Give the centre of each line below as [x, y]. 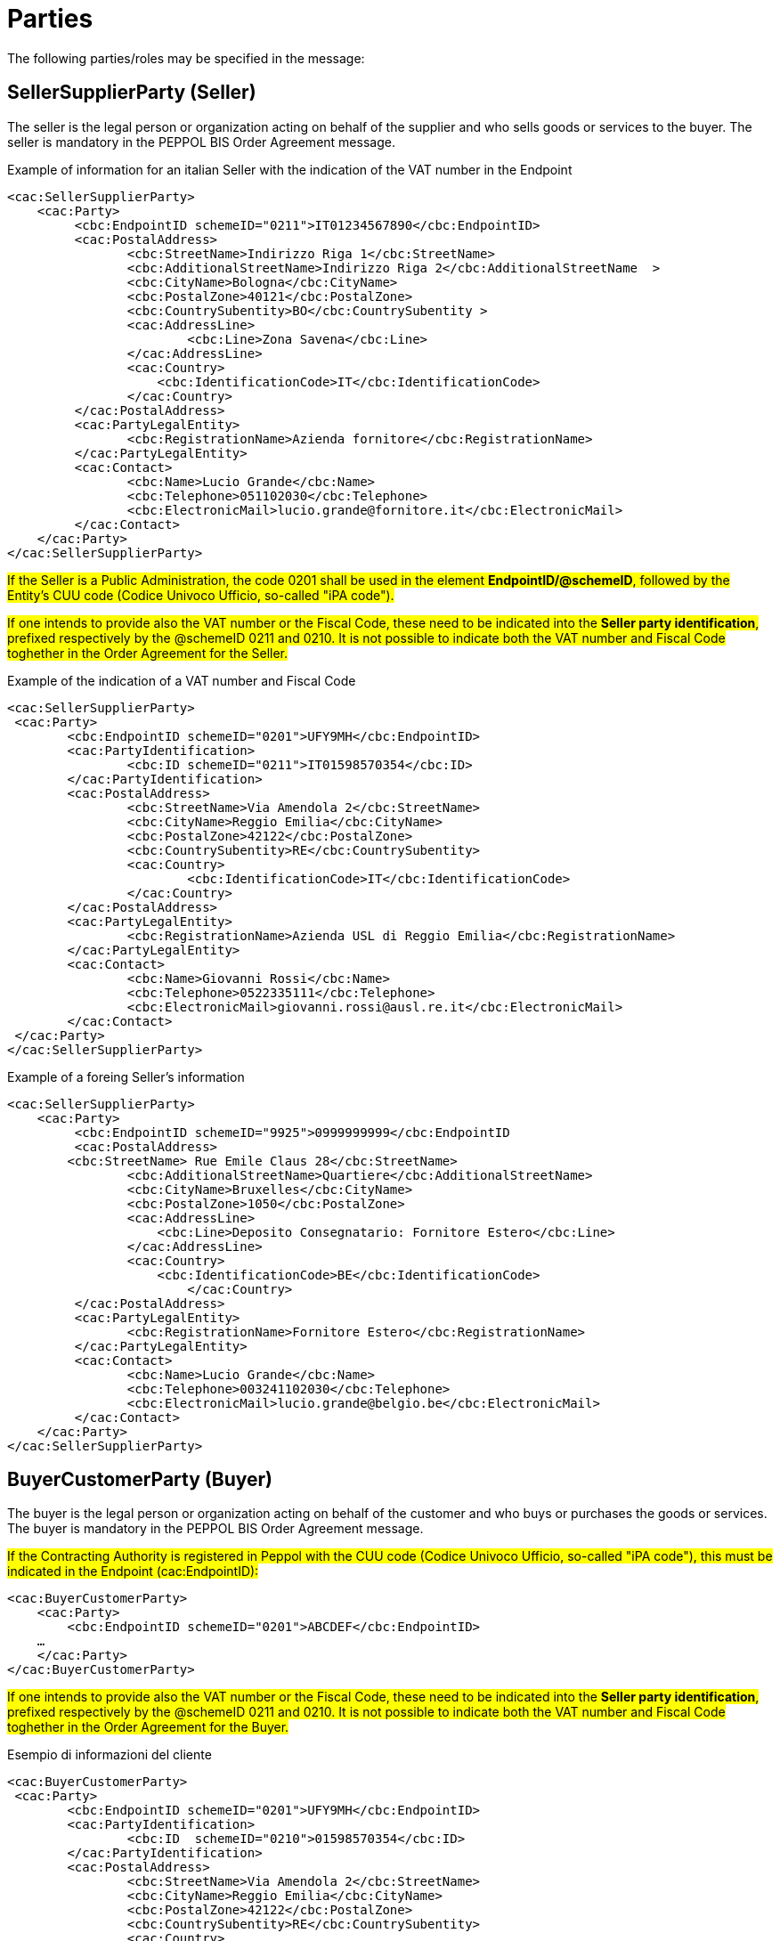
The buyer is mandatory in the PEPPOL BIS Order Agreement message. [215, 1529]
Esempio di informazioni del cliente [110, 1755]
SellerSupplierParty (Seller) [132, 93]
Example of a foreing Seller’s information [126, 1076]
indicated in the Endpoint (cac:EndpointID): [133, 1571]
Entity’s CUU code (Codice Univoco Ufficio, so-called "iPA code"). [201, 595]
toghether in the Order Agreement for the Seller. [148, 653]
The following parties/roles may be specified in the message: [186, 58]
